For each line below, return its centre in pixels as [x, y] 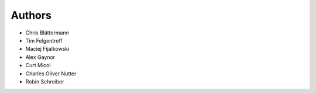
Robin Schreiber [45, 81]
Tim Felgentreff [44, 40]
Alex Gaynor [40, 57]
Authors [31, 15]
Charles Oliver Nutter [51, 74]
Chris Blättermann [47, 33]
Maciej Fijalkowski [47, 49]
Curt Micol [38, 65]
